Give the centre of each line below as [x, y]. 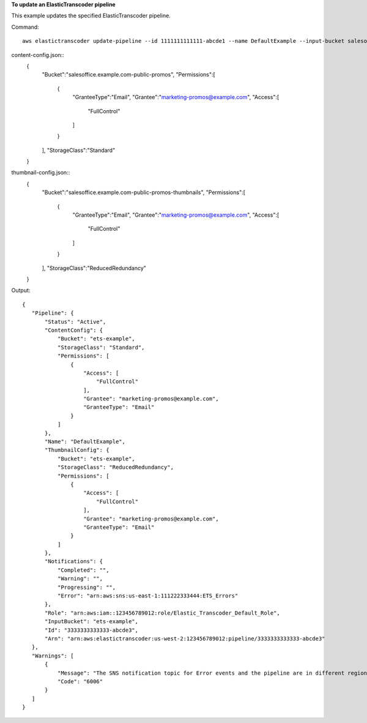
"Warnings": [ [53, 656]
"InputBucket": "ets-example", [92, 622]
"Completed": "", [83, 570]
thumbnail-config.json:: [41, 173]
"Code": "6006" [80, 681]
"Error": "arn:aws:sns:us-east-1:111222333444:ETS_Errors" [148, 596]
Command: [25, 27]
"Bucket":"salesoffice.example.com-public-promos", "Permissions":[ [128, 75]
